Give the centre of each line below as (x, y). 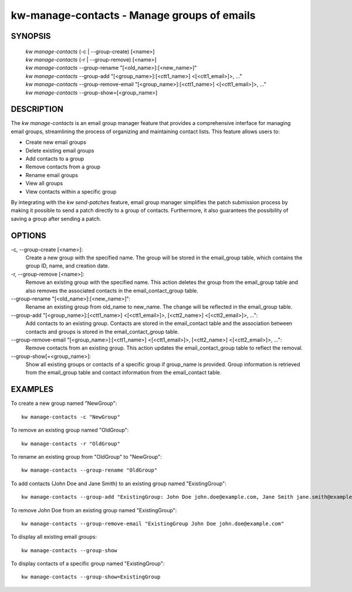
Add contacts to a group (55, 158)
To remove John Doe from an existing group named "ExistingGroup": (94, 510)
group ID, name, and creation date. (67, 266)
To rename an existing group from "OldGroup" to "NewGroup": (87, 456)
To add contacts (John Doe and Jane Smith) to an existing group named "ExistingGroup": (119, 483)
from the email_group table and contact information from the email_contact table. (123, 373)
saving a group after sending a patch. (56, 219)
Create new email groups (56, 142)
